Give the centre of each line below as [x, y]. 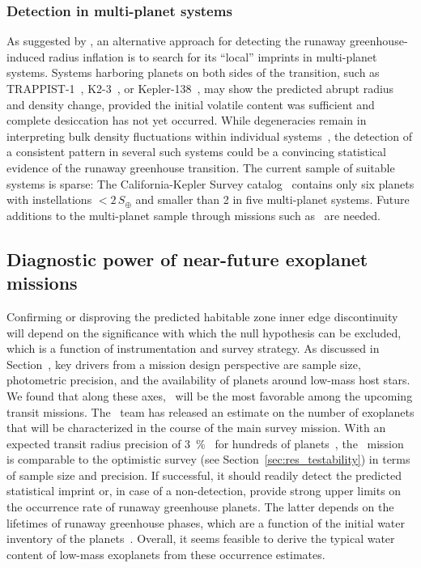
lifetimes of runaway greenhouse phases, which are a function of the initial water [206, 522]
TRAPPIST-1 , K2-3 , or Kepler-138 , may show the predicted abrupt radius [200, 88]
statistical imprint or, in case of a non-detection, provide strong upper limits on [204, 491]
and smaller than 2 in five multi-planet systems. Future [272, 199]
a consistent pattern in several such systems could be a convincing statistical [196, 152]
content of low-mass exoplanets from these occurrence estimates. [166, 554]
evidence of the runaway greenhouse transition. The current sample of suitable [201, 167]
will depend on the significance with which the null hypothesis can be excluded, [204, 332]
